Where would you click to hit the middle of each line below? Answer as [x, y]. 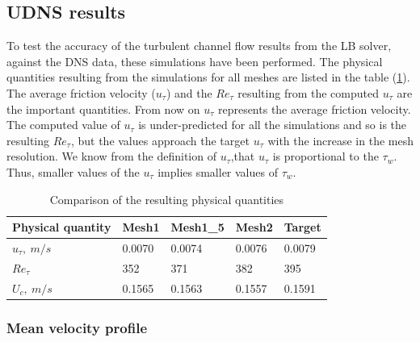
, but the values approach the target [160, 140]
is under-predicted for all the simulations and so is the [273, 125]
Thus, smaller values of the [73, 171]
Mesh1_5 [197, 227]
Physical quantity [62, 227]
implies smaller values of [218, 171]
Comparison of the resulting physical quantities [167, 199]
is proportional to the [325, 156]
